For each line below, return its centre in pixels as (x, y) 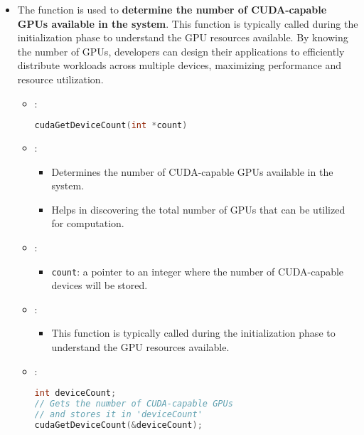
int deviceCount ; (75, 393)
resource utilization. (60, 79)
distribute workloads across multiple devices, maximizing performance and (179, 65)
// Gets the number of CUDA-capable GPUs (134, 404)
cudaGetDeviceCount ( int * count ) (111, 126)
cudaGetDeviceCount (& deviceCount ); (118, 425)
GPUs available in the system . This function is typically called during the (188, 23)
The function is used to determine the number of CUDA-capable (172, 9)
